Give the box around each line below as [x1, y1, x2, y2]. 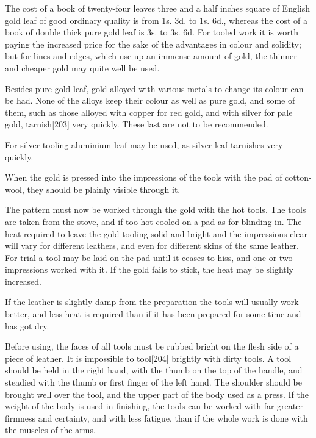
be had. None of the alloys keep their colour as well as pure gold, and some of [5, 94, 295, 107]
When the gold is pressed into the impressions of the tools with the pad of [5, 171, 282, 184]
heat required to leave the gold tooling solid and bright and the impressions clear [5, 227, 307, 240]
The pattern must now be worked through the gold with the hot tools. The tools [5, 203, 306, 216]
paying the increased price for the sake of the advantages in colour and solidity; [5, 37, 301, 50]
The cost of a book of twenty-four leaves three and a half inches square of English [5, 2, 311, 14]
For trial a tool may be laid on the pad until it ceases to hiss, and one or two [5, 251, 293, 264]
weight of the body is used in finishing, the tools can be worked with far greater [5, 400, 303, 412]
